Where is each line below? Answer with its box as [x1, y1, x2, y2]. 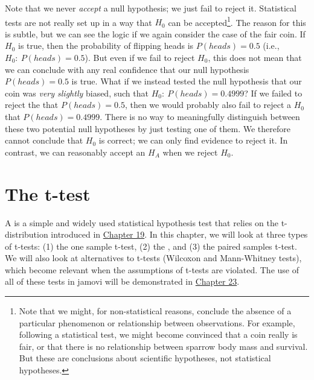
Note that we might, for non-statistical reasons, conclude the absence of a [19, 305, 292, 317]
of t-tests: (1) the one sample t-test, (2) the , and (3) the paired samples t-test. [5, 239, 297, 252]
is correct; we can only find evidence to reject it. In [98, 134, 288, 147]
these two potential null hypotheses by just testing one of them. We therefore [5, 122, 290, 135]
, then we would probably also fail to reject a [124, 98, 291, 111]
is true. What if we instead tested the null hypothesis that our [71, 75, 302, 87]
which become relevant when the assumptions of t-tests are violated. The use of [5, 263, 299, 276]
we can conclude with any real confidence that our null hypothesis [5, 63, 249, 75]
